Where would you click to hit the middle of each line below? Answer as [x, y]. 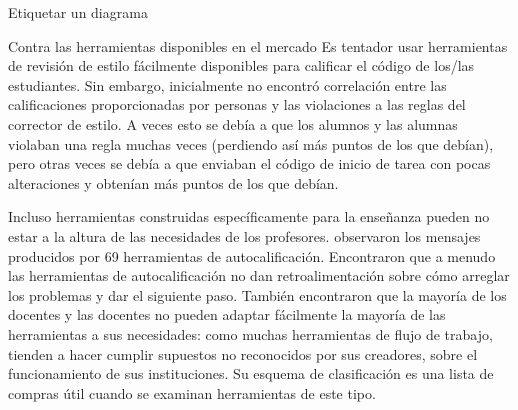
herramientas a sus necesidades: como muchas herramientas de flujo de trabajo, [250, 333]
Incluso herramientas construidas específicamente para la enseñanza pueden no [249, 216]
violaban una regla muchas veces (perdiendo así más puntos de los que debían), [251, 143]
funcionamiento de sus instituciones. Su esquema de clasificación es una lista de [251, 373]
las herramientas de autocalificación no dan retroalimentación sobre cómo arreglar [259, 275]
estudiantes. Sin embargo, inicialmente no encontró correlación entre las [227, 84]
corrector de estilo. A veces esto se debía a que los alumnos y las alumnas [233, 123]
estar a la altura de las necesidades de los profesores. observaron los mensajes [244, 235]
